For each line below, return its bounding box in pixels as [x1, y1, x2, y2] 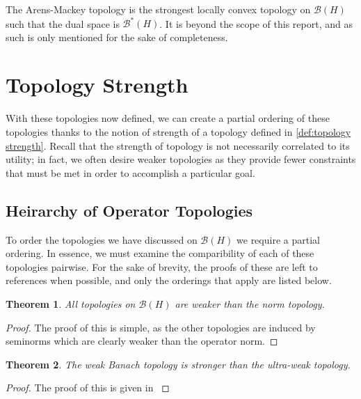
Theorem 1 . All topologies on [6, 296, 136, 311]
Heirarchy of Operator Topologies [6, 199, 253, 221]
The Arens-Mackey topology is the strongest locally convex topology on [6, 2, 311, 16]
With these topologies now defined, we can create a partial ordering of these [6, 111, 330, 125]
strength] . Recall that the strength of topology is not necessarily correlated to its [6, 138, 350, 152]
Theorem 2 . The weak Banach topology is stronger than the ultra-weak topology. [6, 357, 351, 371]
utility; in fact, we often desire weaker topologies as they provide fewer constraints [6, 152, 356, 166]
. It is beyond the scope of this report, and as [159, 16, 353, 31]
